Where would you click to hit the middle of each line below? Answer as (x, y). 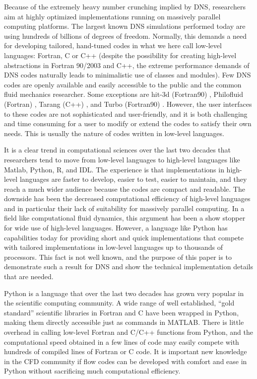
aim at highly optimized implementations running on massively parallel (112, 16)
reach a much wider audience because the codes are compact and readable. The (125, 189)
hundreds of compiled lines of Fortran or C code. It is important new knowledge (126, 351)
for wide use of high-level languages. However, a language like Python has (116, 228)
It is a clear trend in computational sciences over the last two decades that (117, 150)
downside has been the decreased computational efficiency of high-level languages (127, 198)
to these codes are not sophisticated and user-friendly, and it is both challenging (126, 114)
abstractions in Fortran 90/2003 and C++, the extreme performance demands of (127, 65)
